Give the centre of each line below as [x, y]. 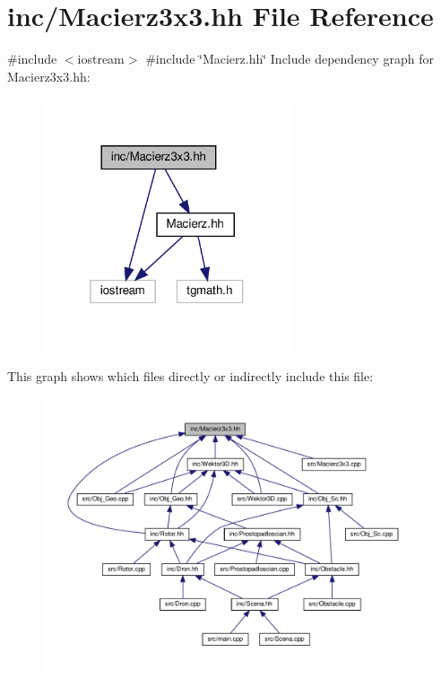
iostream [101, 59]
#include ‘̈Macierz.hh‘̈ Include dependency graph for [290, 59]
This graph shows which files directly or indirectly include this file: [190, 376]
